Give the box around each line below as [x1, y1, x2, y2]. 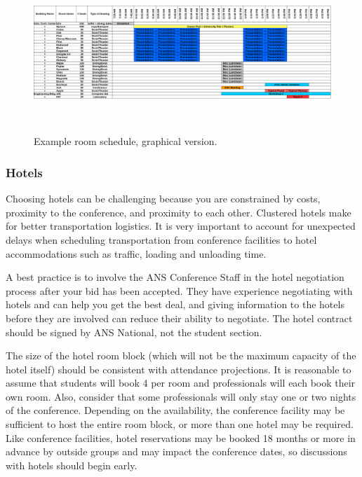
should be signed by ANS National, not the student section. [6, 324, 262, 339]
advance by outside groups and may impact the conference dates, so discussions [6, 444, 347, 459]
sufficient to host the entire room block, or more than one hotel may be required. [6, 417, 354, 431]
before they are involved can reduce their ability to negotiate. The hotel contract [6, 310, 353, 325]
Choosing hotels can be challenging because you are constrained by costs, [6, 191, 321, 206]
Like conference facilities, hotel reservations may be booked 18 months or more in [6, 430, 356, 445]
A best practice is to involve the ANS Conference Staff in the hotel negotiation [6, 270, 344, 284]
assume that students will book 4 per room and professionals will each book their [6, 375, 356, 390]
